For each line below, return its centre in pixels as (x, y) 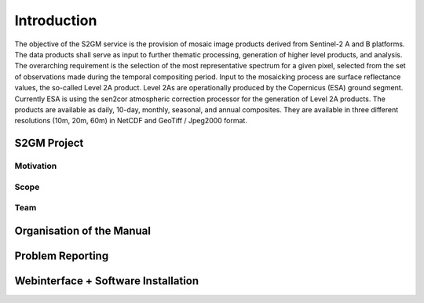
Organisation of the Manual (82, 230)
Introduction (56, 20)
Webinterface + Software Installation (107, 281)
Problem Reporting (62, 256)
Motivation (36, 166)
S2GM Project (49, 143)
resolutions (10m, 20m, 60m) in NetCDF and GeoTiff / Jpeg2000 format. (131, 121)
